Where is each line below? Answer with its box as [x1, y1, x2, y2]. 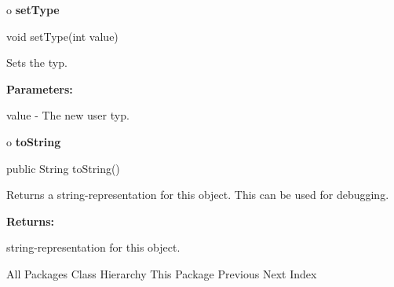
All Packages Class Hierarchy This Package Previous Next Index [6, 265, 317, 281]
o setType [6, 2, 60, 17]
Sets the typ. [6, 54, 67, 71]
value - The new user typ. [6, 107, 130, 123]
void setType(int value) [6, 28, 119, 44]
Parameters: [6, 80, 73, 97]
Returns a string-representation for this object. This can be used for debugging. [6, 186, 389, 203]
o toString [6, 133, 61, 149]
